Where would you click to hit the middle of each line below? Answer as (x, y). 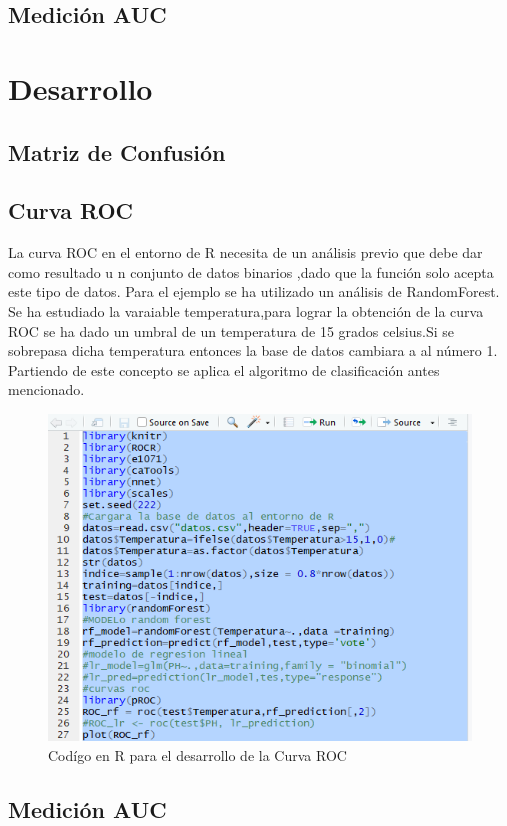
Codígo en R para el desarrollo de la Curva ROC (197, 754)
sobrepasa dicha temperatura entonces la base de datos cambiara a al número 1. (253, 350)
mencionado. (46, 389)
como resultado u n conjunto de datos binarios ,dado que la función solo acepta (251, 271)
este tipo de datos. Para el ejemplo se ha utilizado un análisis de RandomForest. (254, 291)
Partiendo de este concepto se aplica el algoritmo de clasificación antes (224, 369)
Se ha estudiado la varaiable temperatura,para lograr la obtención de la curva (246, 310)
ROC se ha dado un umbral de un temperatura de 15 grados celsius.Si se (231, 330)
